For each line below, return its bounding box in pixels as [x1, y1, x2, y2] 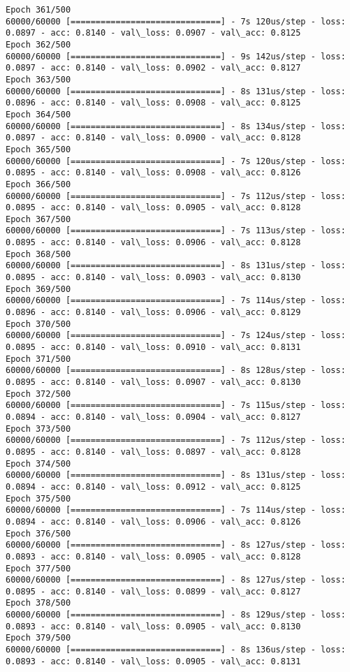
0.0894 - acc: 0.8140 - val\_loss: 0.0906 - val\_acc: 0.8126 [6, 516, 301, 527]
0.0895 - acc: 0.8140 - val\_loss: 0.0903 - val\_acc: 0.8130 [6, 272, 301, 283]
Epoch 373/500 [6, 423, 71, 434]
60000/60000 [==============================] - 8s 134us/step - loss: [6, 121, 346, 131]
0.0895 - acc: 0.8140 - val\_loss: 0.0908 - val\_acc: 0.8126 [6, 168, 301, 178]
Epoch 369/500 [6, 284, 71, 294]
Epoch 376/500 [6, 528, 71, 539]
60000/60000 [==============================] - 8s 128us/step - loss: [6, 365, 346, 376]
